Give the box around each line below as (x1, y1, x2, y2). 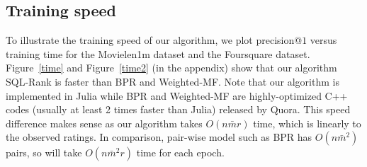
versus (310, 33, 337, 47)
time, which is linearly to (253, 115, 361, 130)
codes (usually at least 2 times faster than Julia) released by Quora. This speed (6, 102, 351, 117)
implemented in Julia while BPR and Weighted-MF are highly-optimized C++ (6, 88, 348, 103)
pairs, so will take (6, 145, 82, 160)
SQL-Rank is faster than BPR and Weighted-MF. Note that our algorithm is (6, 74, 339, 88)
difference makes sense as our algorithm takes (6, 115, 203, 130)
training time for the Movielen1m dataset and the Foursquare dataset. (6, 46, 310, 61)
